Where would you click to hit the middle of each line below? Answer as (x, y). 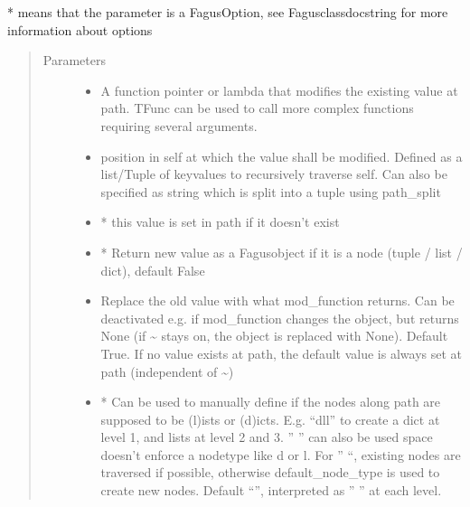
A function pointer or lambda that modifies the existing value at (279, 90)
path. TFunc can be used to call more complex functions (257, 108)
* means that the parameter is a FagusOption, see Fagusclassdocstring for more (228, 12)
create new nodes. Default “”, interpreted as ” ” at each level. (271, 490)
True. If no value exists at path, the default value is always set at (281, 353)
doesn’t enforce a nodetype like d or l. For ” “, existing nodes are (281, 454)
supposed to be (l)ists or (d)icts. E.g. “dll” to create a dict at (270, 419)
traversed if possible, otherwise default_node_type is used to (270, 472)
